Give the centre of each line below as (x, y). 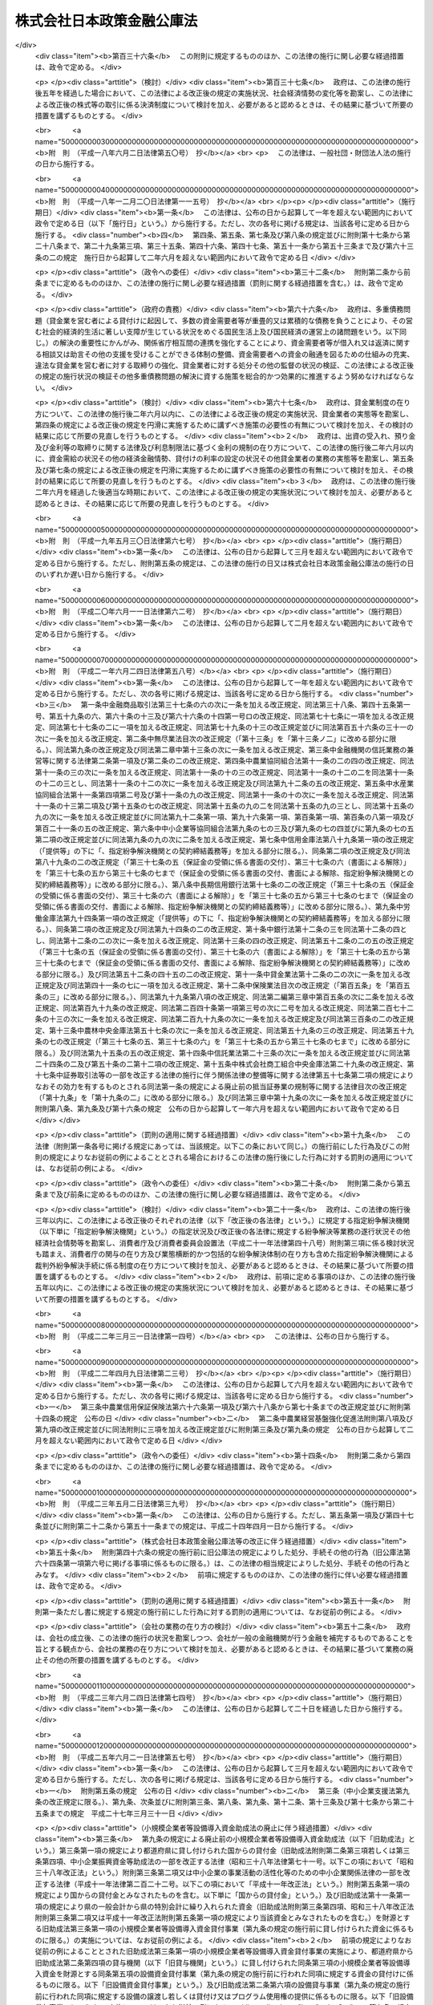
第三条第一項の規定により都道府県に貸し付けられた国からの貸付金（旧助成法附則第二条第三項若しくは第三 (235, 1850)
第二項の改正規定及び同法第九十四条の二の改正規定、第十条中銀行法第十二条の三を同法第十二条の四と (238, 930)
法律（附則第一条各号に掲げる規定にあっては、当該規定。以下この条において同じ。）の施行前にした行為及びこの (219, 1146)
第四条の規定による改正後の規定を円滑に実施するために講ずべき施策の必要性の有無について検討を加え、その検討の (224, 425)
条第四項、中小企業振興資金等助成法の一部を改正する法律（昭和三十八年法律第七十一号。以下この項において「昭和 (225, 1861)
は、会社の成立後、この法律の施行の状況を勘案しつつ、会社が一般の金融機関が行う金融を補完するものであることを (224, 1638)
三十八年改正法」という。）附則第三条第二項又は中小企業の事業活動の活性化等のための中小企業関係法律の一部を (219, 1873)
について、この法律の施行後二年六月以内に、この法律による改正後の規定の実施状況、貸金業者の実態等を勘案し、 (227, 414)
